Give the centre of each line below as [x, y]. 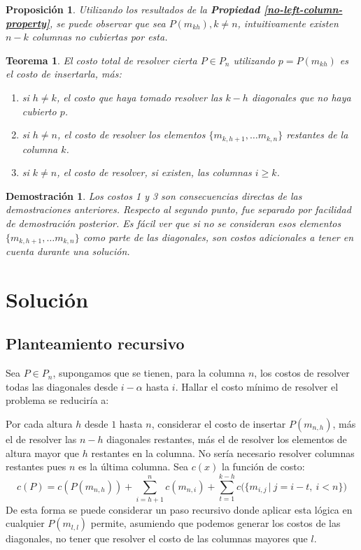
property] [28, 23]
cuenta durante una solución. [68, 251]
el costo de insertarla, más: [64, 74]
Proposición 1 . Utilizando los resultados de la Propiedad [133, 9]
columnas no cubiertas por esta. [100, 37]
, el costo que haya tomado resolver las [139, 97]
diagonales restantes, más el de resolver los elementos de [227, 439]
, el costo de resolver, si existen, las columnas [154, 172]
